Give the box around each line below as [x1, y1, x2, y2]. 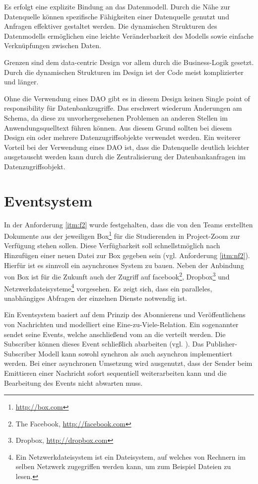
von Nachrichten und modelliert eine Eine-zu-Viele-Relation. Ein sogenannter [4, 319, 239, 329]
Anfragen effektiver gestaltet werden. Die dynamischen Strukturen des [4, 21, 217, 31]
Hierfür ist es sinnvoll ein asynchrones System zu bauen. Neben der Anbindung [4, 260, 244, 270]
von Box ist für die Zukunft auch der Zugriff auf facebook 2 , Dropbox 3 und [4, 270, 230, 281]
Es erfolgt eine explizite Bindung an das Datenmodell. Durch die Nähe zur [4, 1, 231, 11]
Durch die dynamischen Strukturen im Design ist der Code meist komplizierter [4, 67, 244, 77]
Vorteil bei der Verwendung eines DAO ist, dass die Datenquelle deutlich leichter [4, 141, 250, 152]
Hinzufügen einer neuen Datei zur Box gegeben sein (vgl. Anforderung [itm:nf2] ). [4, 250, 250, 261]
